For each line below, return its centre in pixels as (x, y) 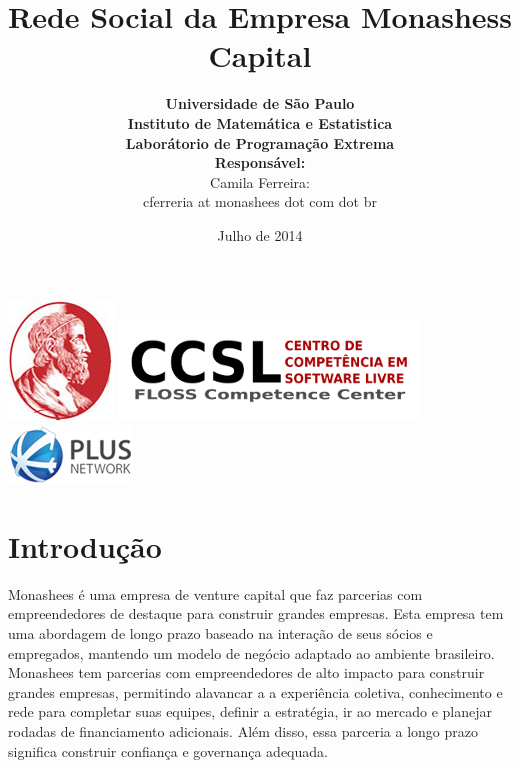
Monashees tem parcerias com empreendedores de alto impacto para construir (246, 672)
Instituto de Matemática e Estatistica (260, 122)
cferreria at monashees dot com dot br (259, 201)
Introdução (85, 545)
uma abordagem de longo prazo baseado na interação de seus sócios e (220, 632)
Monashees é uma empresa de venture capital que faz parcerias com (215, 593)
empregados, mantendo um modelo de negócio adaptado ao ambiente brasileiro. (251, 652)
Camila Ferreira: (260, 181)
